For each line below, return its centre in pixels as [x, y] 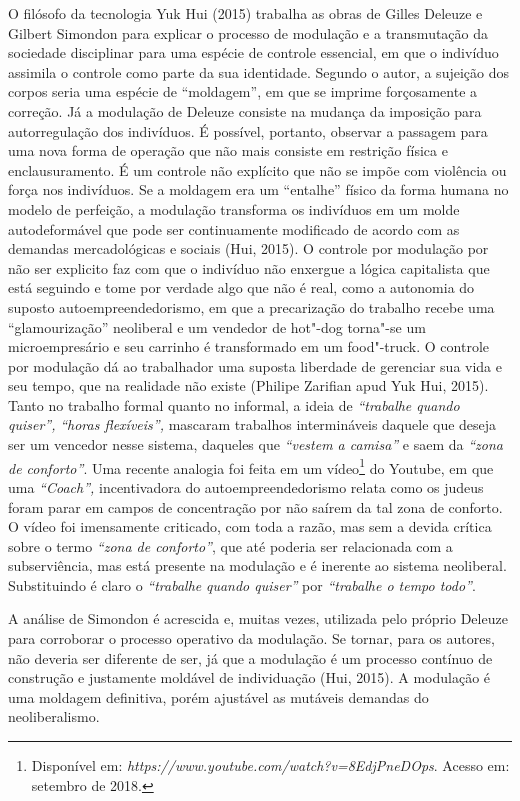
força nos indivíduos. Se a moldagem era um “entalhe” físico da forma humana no [258, 189]
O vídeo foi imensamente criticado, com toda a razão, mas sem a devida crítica [250, 526]
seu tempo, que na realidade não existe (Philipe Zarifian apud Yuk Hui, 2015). [248, 385]
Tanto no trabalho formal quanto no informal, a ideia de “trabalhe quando [234, 404]
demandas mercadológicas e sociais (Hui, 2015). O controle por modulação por [248, 248]
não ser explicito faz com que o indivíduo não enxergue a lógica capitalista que [249, 267]
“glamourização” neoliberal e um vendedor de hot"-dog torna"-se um [217, 326]
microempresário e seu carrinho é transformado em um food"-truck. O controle [249, 346]
